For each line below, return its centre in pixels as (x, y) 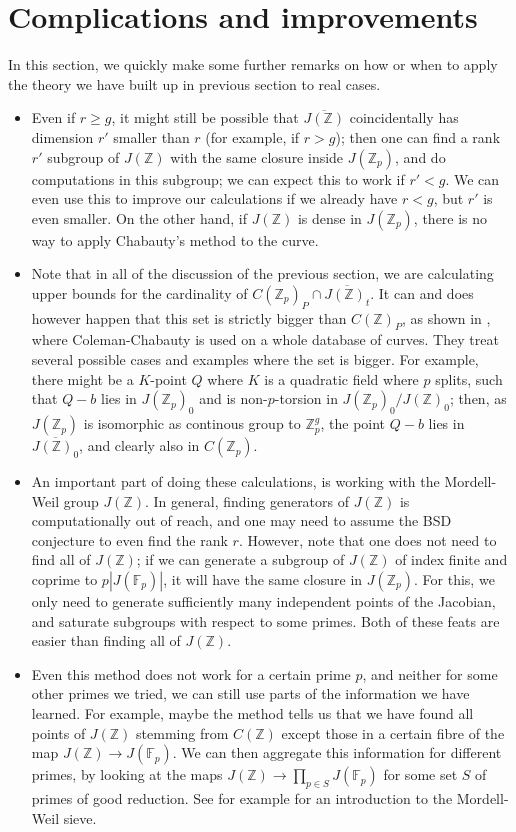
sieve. (80, 817)
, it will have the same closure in (263, 579)
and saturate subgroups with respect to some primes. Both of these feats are (265, 620)
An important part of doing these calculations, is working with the (235, 481)
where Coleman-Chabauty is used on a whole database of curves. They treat (265, 339)
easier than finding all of (106, 640)
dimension (62, 136)
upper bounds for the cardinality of (139, 292)
